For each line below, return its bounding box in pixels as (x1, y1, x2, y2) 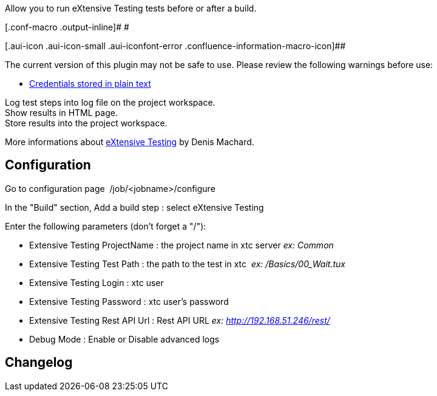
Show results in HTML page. (5, 108, 118, 118)
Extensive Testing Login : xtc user (29, 277, 164, 288)
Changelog (5, 355, 73, 370)
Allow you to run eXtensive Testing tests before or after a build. (5, 3, 257, 13)
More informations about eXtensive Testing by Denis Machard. (5, 137, 254, 147)
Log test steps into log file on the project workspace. (5, 97, 215, 108)
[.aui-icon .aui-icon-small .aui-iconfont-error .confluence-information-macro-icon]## (5, 41, 346, 51)
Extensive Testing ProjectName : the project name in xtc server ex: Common (29, 239, 334, 250)
